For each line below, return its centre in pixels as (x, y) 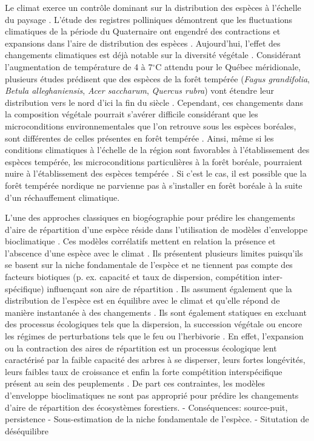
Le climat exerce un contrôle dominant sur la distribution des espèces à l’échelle (153, 7)
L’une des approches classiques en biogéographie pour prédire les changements (150, 217)
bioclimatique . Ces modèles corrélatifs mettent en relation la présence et (140, 241)
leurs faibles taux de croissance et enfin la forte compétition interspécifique (144, 371)
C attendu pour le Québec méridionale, (228, 66)
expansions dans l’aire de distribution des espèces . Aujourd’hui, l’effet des (143, 43)
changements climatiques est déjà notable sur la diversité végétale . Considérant (153, 55)
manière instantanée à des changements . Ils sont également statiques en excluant (156, 312)
